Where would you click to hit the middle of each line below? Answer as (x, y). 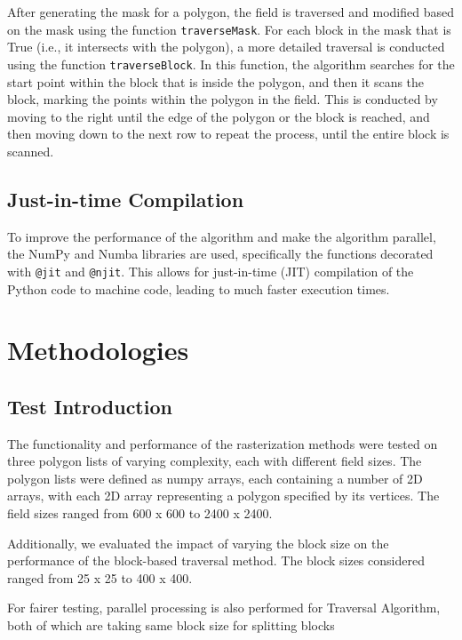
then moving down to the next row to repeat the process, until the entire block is (228, 134)
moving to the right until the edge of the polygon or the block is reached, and (219, 116)
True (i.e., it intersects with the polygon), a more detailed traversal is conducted (226, 47)
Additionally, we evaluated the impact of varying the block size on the (198, 543)
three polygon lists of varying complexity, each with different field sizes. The (215, 461)
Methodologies (98, 350)
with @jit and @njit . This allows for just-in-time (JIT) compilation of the (211, 271)
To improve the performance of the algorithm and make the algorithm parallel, (222, 236)
